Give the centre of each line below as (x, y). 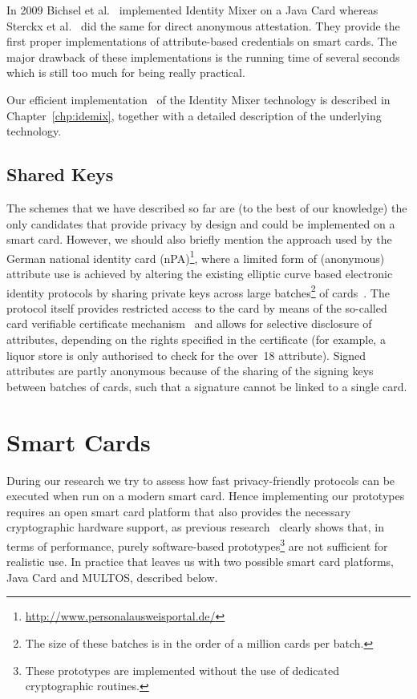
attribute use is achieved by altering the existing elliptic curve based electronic (200, 273)
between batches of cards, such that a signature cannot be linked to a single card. (207, 386)
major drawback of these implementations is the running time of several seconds (203, 57)
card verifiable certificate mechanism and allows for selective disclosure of (189, 323)
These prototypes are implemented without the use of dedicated (182, 670)
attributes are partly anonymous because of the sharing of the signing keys (190, 371)
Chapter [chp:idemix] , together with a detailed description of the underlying (194, 115)
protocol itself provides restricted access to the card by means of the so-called (197, 307)
